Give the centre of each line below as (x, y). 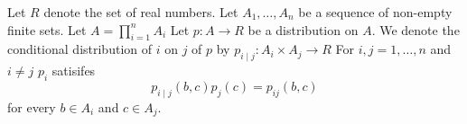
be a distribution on (303, 29)
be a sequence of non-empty (375, 12)
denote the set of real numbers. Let (141, 12)
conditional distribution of (80, 49)
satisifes (74, 71)
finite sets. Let (47, 29)
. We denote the (416, 29)
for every (32, 106)
